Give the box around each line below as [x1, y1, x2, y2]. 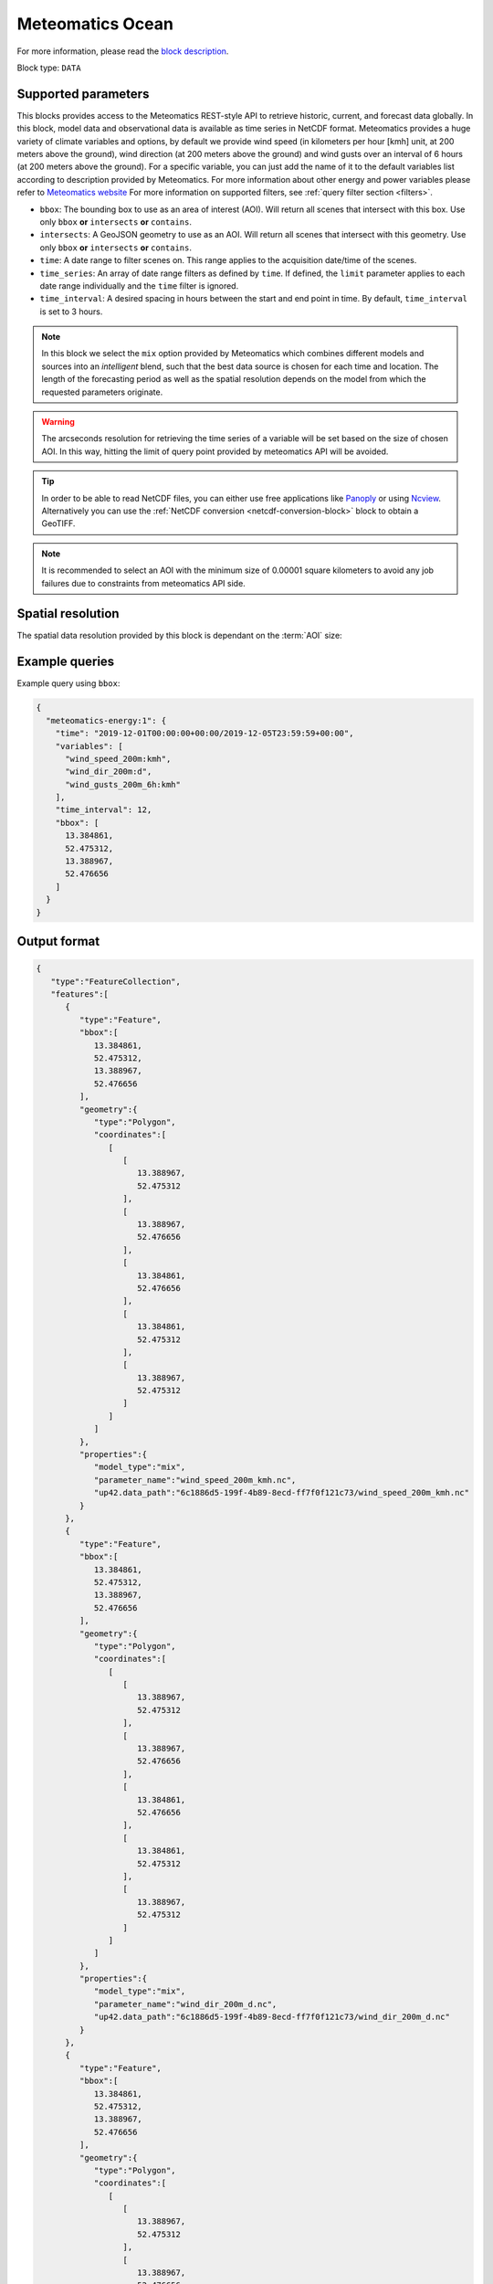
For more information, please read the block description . [16, 46, 229, 57]
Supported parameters [16, 86, 150, 101]
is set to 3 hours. [39, 306, 103, 317]
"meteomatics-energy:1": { [46, 715, 167, 725]
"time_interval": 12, [55, 805, 152, 815]
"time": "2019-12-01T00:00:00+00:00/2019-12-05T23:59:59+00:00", [55, 728, 354, 739]
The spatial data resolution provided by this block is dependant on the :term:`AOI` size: [16, 630, 342, 641]
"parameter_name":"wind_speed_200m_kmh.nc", [93, 1475, 297, 1485]
